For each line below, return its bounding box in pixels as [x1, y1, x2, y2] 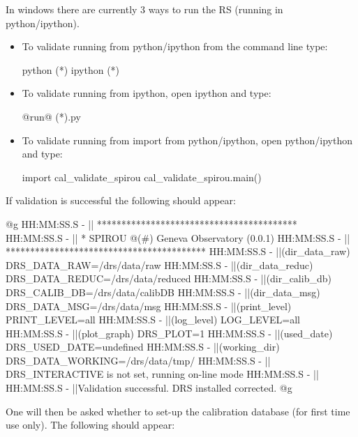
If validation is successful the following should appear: [6, 193, 236, 208]
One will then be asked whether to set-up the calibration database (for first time [6, 404, 350, 418]
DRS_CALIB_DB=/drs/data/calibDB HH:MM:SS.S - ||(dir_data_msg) [6, 284, 320, 299]
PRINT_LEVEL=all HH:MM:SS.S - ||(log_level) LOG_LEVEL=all [6, 312, 300, 327]
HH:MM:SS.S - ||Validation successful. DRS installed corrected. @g [6, 381, 292, 395]
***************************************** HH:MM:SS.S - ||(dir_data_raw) [6, 244, 350, 259]
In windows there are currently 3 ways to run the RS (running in [6, 2, 283, 16]
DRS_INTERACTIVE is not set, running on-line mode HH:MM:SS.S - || [6, 367, 319, 381]
